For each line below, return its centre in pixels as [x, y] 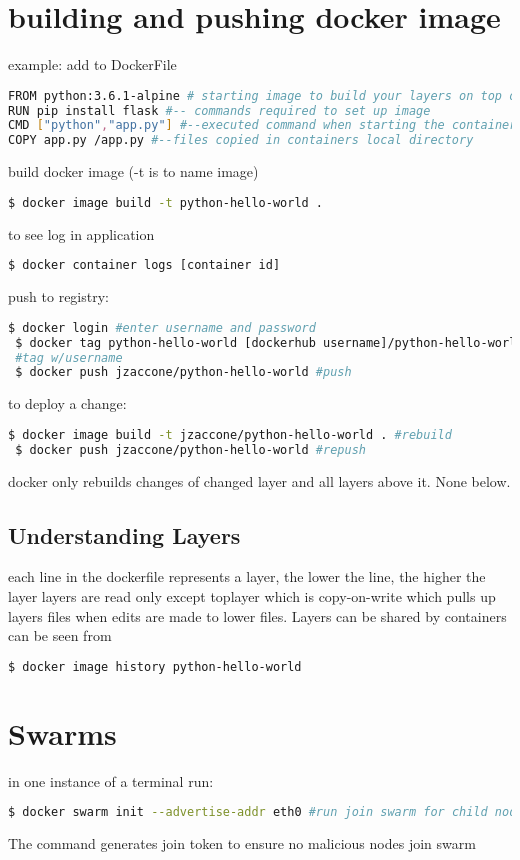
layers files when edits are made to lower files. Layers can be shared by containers [257, 615]
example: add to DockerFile [92, 64]
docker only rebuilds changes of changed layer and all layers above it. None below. [259, 480]
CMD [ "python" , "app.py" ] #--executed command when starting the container [262, 125]
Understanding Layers [124, 534]
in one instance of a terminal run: [111, 780]
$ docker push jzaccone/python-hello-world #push [183, 372]
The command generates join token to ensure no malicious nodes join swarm [242, 843]
